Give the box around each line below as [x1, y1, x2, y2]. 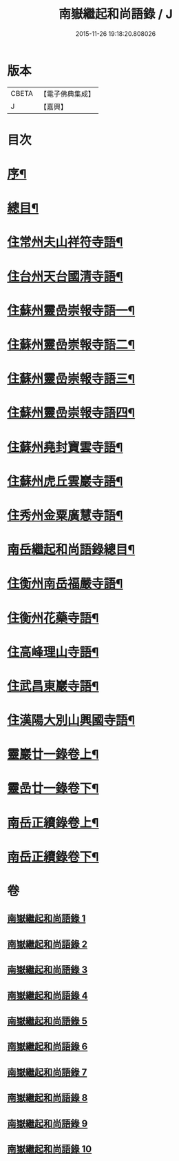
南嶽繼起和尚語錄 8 [7, 1092, 88, 1104]
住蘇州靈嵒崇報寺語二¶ [7, 337, 136, 353]
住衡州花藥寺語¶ [7, 610, 99, 626]
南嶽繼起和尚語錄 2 [7, 938, 88, 950]
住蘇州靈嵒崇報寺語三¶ [7, 371, 136, 387]
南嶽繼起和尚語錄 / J [58, 6, 173, 22]
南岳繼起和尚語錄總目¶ [7, 542, 136, 557]
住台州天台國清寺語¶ [7, 268, 123, 284]
